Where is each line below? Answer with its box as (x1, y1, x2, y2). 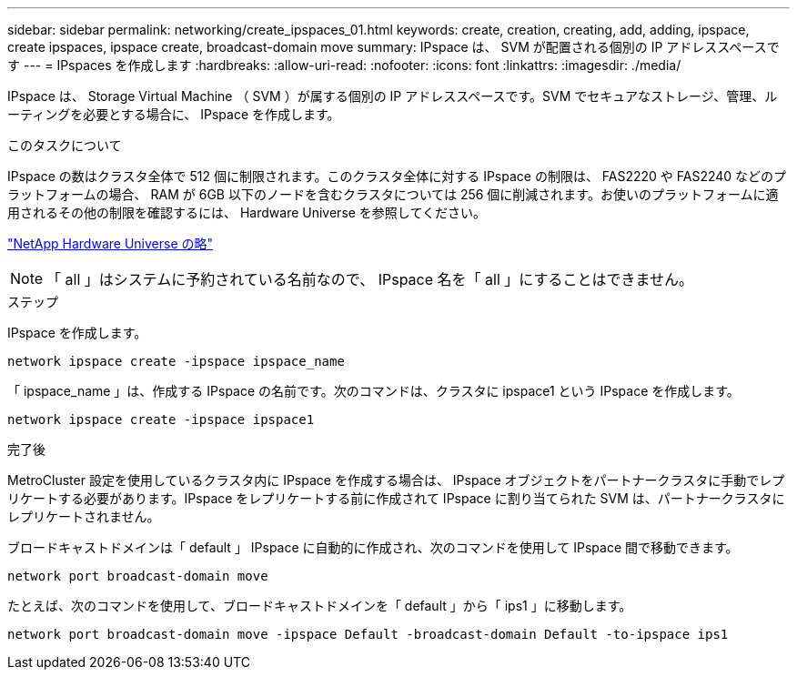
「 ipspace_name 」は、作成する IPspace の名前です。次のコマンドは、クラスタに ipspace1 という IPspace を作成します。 (7, 383, 740, 399)
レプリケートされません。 (7, 509, 160, 524)
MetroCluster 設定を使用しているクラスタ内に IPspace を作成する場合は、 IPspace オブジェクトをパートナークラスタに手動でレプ (7, 472, 785, 488)
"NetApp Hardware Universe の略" (7, 236, 214, 251)
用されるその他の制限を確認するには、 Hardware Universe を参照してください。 (7, 205, 487, 220)
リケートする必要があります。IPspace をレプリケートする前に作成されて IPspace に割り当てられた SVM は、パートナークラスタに (7, 490, 785, 506)
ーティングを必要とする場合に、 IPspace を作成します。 (7, 106, 340, 122)
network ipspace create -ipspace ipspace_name (7, 354, 345, 369)
